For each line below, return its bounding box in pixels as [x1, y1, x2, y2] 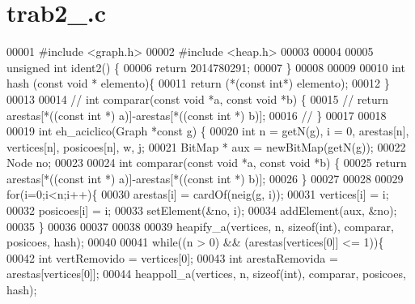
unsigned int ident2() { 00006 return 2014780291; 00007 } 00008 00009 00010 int [6, 58, 405, 75]
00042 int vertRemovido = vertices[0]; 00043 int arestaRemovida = [6, 249, 338, 266]
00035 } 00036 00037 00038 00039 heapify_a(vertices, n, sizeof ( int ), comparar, [6, 217, 394, 234]
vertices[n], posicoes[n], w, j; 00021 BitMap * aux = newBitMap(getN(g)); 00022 [6, 138, 406, 155]
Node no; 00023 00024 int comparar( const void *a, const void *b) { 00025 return [6, 154, 407, 171]
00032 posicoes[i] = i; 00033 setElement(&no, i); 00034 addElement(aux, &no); [6, 202, 397, 219]
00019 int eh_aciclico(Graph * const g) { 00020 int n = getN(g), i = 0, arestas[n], [6, 122, 409, 139]
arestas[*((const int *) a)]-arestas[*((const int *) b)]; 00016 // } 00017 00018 [6, 106, 387, 123]
